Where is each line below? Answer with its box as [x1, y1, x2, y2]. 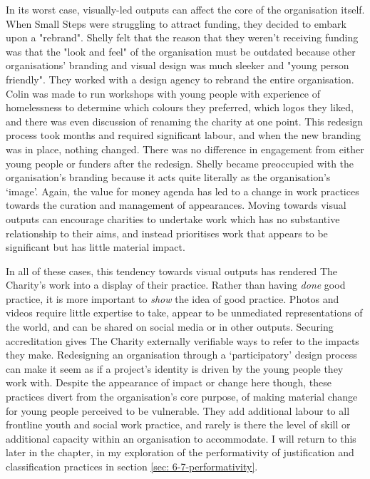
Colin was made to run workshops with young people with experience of [6, 86, 320, 101]
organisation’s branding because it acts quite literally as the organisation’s [6, 170, 331, 185]
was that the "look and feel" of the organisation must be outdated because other [6, 43, 356, 58]
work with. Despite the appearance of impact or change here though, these [6, 375, 332, 390]
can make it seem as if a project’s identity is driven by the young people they [6, 361, 344, 376]
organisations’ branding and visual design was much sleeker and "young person [6, 58, 349, 73]
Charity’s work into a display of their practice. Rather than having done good [6, 277, 346, 292]
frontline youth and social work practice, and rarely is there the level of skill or [6, 417, 351, 432]
